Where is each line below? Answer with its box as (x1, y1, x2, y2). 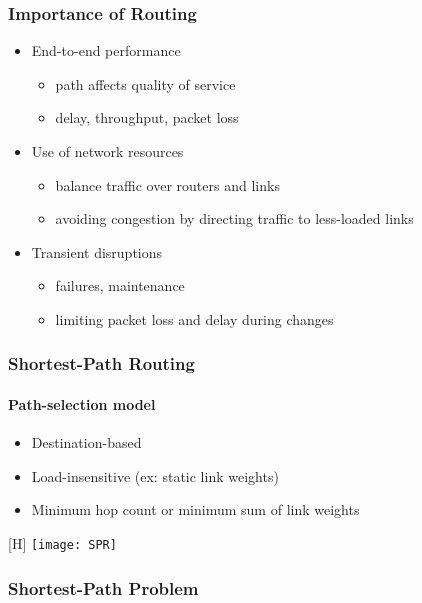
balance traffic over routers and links (55, 174, 280, 195)
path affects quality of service (55, 73, 236, 94)
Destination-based (31, 432, 142, 453)
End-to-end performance (31, 40, 181, 61)
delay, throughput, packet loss (55, 107, 239, 128)
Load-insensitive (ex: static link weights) (31, 465, 279, 486)
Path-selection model (8, 394, 156, 414)
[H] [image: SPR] (8, 532, 117, 553)
